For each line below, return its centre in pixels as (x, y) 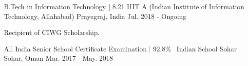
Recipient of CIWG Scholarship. (52, 32)
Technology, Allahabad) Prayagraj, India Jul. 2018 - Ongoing (95, 16)
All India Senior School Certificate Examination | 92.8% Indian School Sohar (120, 48)
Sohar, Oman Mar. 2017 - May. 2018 (58, 58)
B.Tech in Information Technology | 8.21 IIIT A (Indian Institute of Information (124, 6)
